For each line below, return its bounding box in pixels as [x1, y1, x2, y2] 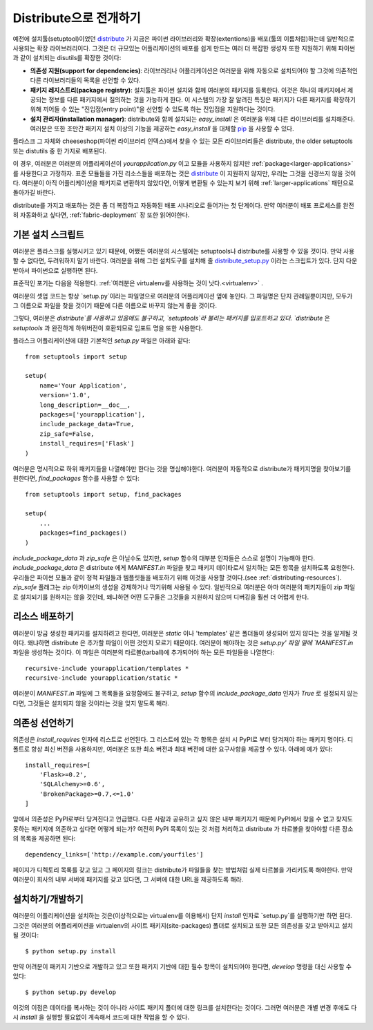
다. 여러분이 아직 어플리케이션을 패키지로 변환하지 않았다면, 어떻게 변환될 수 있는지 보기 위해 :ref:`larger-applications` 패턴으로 [12, 179, 354, 187]
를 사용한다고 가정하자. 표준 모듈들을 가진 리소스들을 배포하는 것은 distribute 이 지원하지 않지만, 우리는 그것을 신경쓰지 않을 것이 [12, 169, 356, 178]
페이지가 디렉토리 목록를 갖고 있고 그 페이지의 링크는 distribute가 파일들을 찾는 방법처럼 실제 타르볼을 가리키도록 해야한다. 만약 [12, 866, 353, 874]
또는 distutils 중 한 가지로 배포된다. [12, 146, 107, 155]
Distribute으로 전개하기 [12, 10, 141, 26]
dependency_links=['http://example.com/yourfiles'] [25, 850, 204, 858]
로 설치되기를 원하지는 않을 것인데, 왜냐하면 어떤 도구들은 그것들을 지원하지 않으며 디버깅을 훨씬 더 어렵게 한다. [12, 593, 309, 601]
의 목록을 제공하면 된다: [12, 835, 76, 843]
